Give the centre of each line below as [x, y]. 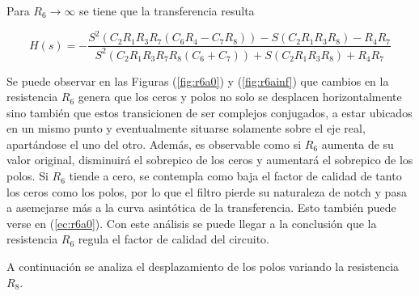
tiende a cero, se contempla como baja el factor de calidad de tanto [235, 176]
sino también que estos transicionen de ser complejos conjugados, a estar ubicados [209, 112]
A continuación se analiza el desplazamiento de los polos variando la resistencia [203, 266]
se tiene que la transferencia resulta [167, 11]
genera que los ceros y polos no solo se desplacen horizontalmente [240, 97]
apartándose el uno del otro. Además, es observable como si [154, 144]
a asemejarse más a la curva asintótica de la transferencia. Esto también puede [201, 207]
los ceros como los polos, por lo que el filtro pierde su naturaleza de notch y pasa [207, 191]
